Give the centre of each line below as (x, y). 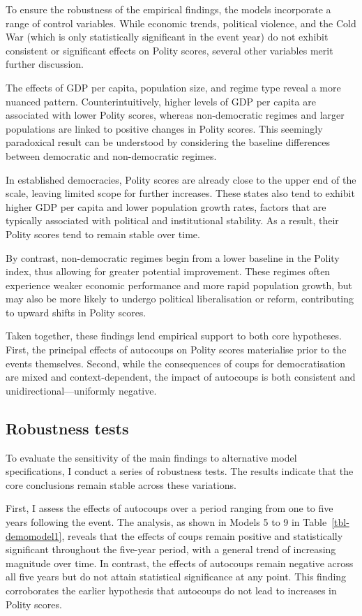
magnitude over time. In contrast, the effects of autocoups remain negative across (180, 563)
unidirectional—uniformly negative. (81, 390)
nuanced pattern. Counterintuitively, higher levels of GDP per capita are (161, 101)
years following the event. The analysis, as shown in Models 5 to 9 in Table (166, 522)
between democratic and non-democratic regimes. (111, 155)
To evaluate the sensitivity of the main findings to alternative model (151, 457)
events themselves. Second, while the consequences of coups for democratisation (176, 363)
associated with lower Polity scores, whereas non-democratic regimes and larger (175, 115)
